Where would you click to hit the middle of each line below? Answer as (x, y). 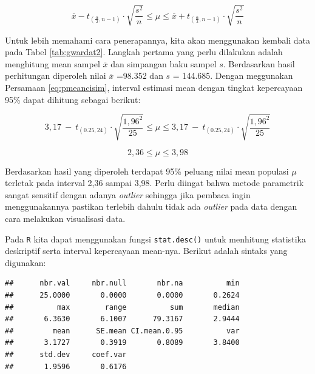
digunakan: (25, 262)
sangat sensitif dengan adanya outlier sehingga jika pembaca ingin (128, 194)
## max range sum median (122, 307)
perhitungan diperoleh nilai (56, 75)
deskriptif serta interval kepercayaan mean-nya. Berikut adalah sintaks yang (146, 251)
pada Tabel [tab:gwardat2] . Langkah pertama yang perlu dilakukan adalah (144, 52)
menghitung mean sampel (52, 63)
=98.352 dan (140, 75)
